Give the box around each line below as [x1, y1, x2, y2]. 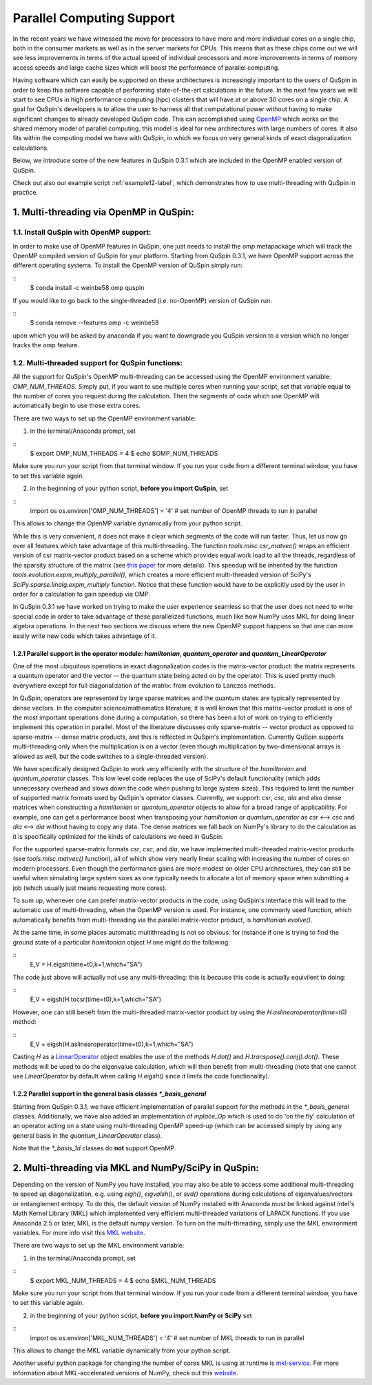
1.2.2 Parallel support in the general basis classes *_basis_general [12, 1089, 207, 1098]
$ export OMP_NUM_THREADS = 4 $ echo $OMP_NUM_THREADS [30, 449, 218, 457]
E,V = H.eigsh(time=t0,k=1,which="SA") [30, 960, 143, 969]
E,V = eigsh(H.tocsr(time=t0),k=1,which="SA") [30, 995, 162, 1004]
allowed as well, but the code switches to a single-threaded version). [12, 752, 208, 760]
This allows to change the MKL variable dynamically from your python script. [12, 1346, 231, 1355]
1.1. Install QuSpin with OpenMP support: [12, 228, 152, 238]
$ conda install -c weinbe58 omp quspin [30, 284, 145, 292]
